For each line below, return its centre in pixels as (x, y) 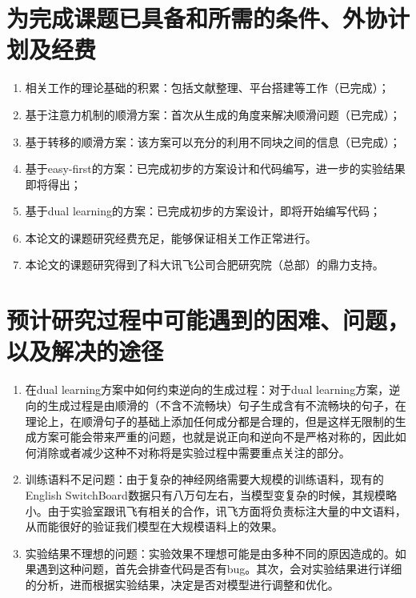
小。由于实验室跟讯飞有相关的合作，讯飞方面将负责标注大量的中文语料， (216, 510)
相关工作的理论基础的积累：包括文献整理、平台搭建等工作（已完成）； (207, 88)
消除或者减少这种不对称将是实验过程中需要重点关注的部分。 (193, 452)
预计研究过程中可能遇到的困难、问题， (208, 320)
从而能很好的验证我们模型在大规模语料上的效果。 (154, 526)
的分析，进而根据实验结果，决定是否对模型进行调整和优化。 (182, 584)
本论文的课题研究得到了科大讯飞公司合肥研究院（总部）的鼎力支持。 (204, 265)
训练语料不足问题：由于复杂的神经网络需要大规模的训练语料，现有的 (204, 479)
